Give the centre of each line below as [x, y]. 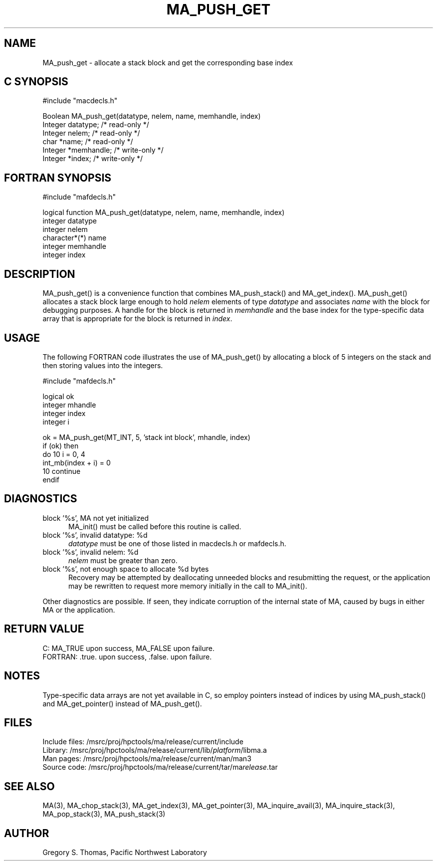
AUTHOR [27, 833]
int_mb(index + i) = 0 [77, 462]
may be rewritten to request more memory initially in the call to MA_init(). [188, 586]
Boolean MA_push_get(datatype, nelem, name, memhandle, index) [152, 116]
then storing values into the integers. [103, 365]
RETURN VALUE [44, 629]
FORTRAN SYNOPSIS [58, 178]
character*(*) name [75, 238]
